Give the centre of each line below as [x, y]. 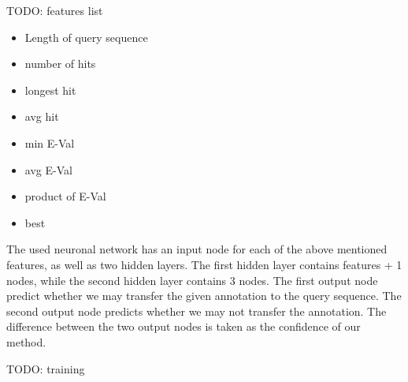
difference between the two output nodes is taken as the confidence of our [184, 326]
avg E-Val [48, 169]
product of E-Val [65, 196]
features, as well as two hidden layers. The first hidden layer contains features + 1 [204, 264]
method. [26, 341]
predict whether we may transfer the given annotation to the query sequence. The [204, 296]
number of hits [60, 64]
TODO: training [46, 368]
